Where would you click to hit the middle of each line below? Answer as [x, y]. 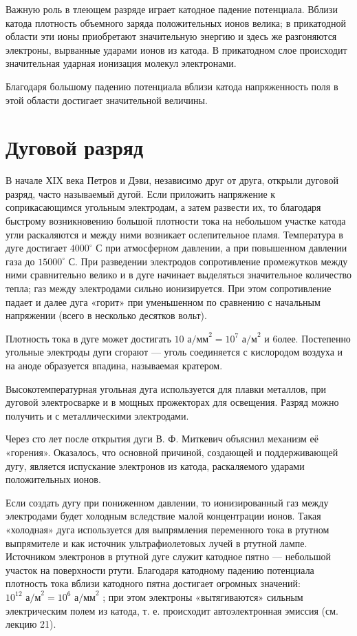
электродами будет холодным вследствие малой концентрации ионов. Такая [163, 516]
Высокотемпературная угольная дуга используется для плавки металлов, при [166, 388]
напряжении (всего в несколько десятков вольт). [106, 315]
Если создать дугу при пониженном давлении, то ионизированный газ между [167, 502]
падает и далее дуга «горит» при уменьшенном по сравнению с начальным [163, 301]
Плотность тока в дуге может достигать [88, 338]
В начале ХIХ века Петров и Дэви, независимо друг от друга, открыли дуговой [172, 180]
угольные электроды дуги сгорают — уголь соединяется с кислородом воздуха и [174, 352]
